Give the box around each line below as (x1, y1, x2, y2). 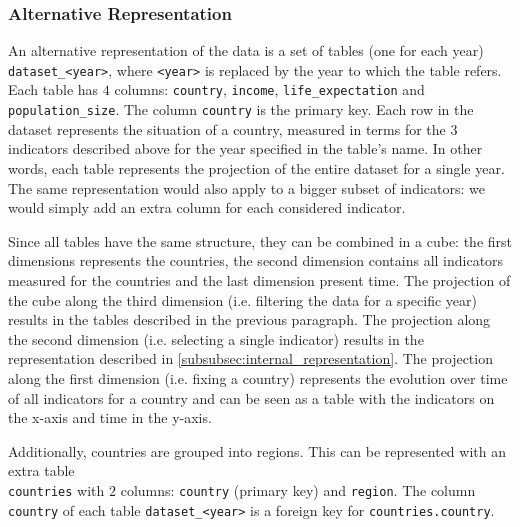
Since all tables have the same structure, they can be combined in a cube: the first (8, 230, 512, 251)
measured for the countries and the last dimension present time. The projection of (8, 269, 511, 290)
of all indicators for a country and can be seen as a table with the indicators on (8, 387, 495, 408)
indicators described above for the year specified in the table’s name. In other (8, 138, 483, 159)
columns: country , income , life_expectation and (114, 79, 425, 100)
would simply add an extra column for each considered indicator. (8, 197, 406, 218)
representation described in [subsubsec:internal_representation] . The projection (8, 348, 493, 369)
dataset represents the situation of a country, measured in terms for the (8, 118, 446, 139)
